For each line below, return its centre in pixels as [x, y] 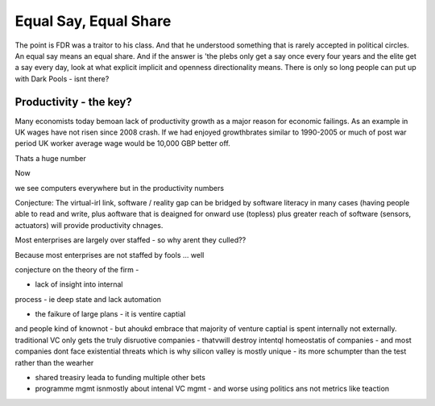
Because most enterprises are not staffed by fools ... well [110, 255]
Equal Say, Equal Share [93, 21]
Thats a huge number [50, 158]
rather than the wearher [54, 362]
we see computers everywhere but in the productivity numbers [120, 188]
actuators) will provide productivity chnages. [89, 225]
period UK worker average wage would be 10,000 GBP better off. [123, 143]
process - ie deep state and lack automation [88, 299]
